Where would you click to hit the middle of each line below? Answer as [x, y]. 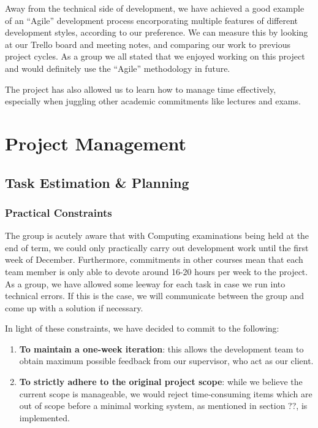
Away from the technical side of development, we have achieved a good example [155, 8]
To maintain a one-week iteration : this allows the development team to [161, 348]
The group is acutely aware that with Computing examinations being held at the [157, 235]
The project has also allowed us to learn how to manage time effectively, [141, 89]
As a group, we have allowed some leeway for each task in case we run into [145, 283]
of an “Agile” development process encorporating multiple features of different [151, 20]
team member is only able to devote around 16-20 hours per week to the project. [157, 271]
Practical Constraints [59, 212]
